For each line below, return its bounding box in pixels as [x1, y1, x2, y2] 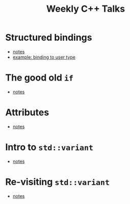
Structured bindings [5, 32, 92, 43]
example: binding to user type [12, 54, 75, 60]
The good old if [5, 72, 74, 84]
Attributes [5, 107, 49, 118]
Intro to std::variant [5, 141, 93, 153]
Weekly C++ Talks [46, 3, 125, 15]
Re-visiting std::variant [5, 176, 110, 188]
